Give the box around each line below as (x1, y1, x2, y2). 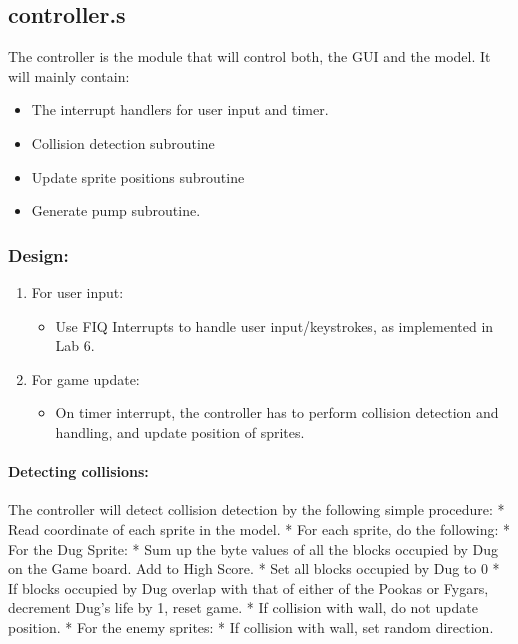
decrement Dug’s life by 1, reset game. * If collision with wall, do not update (8, 597, 478, 618)
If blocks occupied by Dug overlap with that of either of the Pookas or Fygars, (8, 577, 489, 598)
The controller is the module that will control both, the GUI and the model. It (8, 46, 491, 67)
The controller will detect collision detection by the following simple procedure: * (8, 499, 505, 520)
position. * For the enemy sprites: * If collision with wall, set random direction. (8, 616, 494, 637)
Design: (8, 242, 69, 267)
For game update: (31, 368, 140, 389)
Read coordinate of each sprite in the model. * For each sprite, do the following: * (8, 518, 510, 539)
